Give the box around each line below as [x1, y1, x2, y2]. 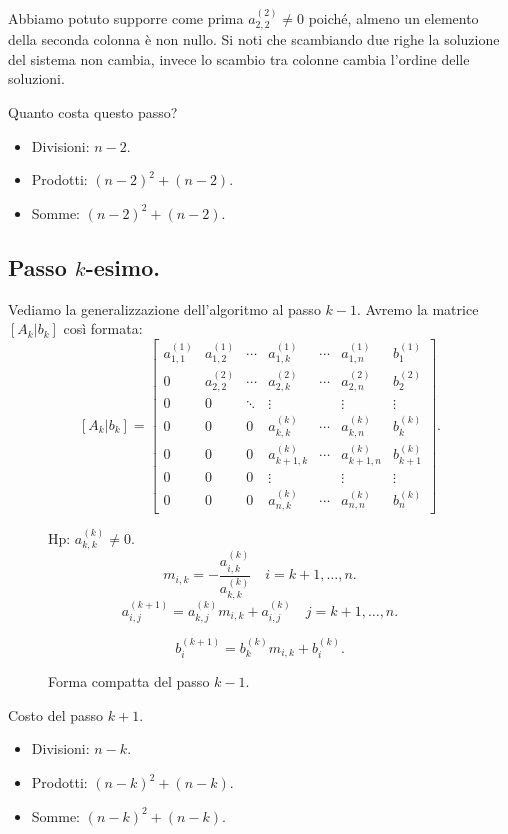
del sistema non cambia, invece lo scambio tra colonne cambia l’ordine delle [8, 48, 470, 69]
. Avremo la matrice [356, 298, 479, 319]
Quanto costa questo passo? [8, 102, 178, 123]
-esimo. [85, 251, 160, 282]
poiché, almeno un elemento [308, 7, 479, 28]
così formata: [63, 318, 143, 339]
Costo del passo [8, 704, 104, 725]
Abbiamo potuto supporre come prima [8, 7, 244, 28]
